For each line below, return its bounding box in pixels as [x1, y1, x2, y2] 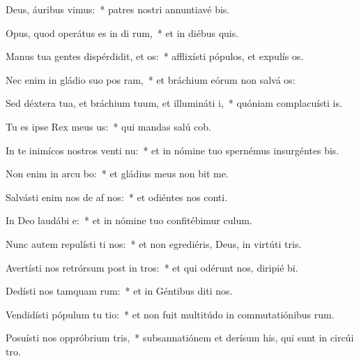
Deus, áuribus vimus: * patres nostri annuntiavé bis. [6, 2, 230, 16]
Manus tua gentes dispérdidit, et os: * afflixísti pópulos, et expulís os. [6, 49, 304, 64]
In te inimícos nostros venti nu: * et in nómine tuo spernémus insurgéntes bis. [6, 142, 339, 157]
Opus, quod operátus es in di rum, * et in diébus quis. [6, 25, 239, 40]
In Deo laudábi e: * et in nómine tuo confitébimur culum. [6, 213, 252, 228]
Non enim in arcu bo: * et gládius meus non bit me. [6, 166, 229, 181]
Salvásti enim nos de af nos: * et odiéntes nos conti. [6, 189, 228, 204]
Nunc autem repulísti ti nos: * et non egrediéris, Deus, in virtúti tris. [6, 236, 302, 251]
